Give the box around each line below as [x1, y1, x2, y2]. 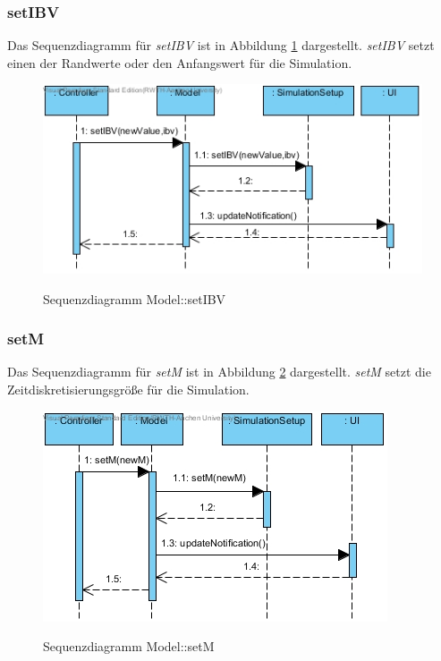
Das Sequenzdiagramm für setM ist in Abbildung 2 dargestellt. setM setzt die [7, 362, 431, 381]
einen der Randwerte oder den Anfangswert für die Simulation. [7, 53, 352, 72]
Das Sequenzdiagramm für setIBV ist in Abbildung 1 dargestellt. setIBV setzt [7, 36, 435, 55]
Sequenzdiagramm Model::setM [43, 637, 215, 656]
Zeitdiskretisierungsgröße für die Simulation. [7, 379, 250, 398]
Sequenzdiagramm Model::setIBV [43, 289, 226, 308]
